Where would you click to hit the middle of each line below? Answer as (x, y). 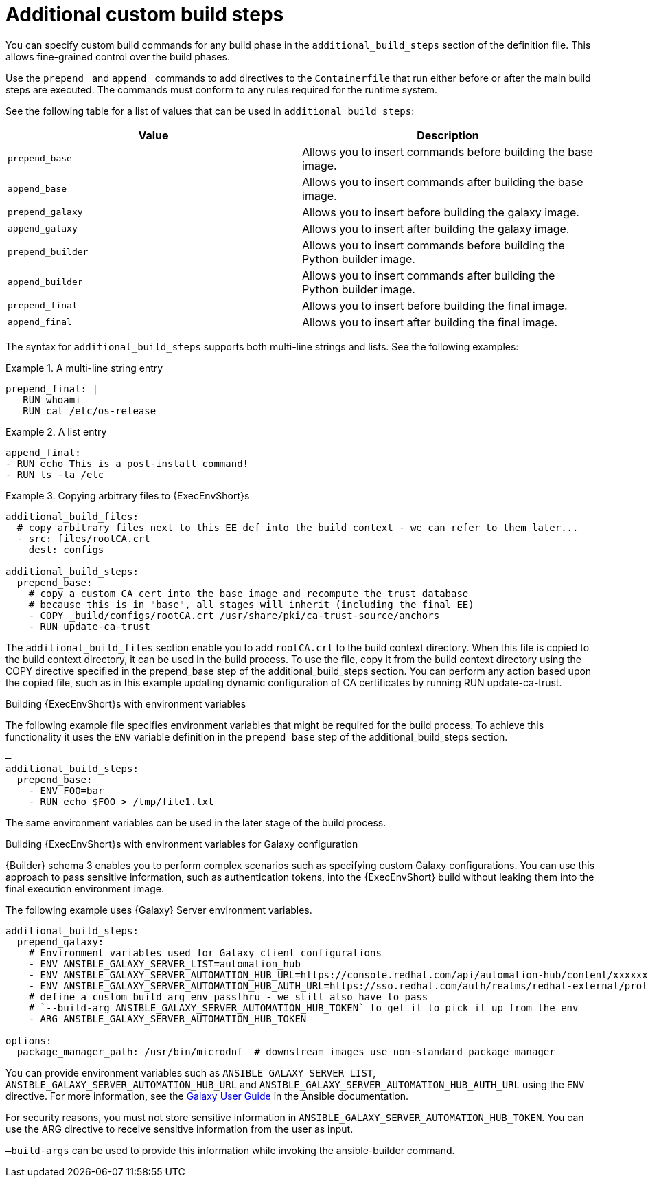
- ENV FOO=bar (66, 790)
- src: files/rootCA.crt (83, 538)
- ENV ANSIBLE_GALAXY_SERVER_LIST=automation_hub (164, 964)
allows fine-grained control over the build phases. (118, 56)
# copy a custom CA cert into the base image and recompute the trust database (248, 593)
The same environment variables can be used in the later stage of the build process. (196, 822)
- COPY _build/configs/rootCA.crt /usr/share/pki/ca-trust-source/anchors (234, 615)
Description (448, 135)
